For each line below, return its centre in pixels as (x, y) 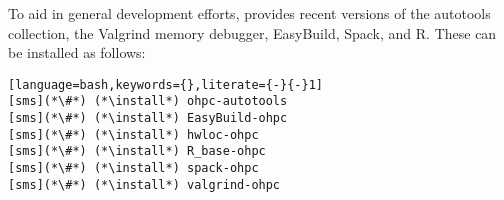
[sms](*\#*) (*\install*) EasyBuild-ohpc (148, 118)
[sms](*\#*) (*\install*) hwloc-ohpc (133, 134)
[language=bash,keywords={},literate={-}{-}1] (165, 84)
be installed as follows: (77, 52)
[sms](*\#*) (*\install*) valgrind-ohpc (144, 184)
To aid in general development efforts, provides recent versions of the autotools (249, 13)
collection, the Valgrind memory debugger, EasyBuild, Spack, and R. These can (252, 32)
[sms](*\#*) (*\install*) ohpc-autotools (148, 101)
